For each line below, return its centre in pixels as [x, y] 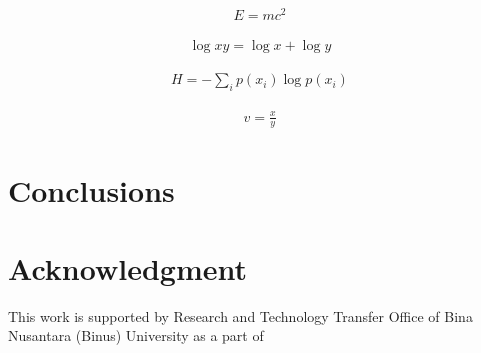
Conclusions [91, 189]
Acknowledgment [127, 267]
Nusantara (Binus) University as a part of [136, 335]
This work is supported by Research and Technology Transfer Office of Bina [240, 315]
